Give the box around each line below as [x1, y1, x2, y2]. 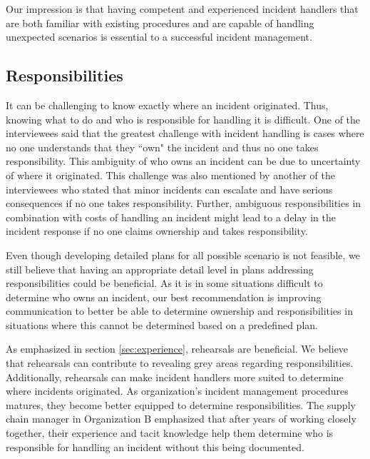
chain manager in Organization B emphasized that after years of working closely [6, 411, 356, 426]
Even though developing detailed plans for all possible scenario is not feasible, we [6, 247, 360, 262]
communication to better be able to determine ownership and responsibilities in [6, 303, 353, 318]
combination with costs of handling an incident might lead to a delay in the [6, 209, 336, 224]
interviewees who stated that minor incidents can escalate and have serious [6, 181, 333, 196]
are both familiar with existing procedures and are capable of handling [6, 15, 314, 30]
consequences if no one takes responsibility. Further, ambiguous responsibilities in [6, 196, 361, 211]
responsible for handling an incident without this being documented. [6, 439, 304, 454]
